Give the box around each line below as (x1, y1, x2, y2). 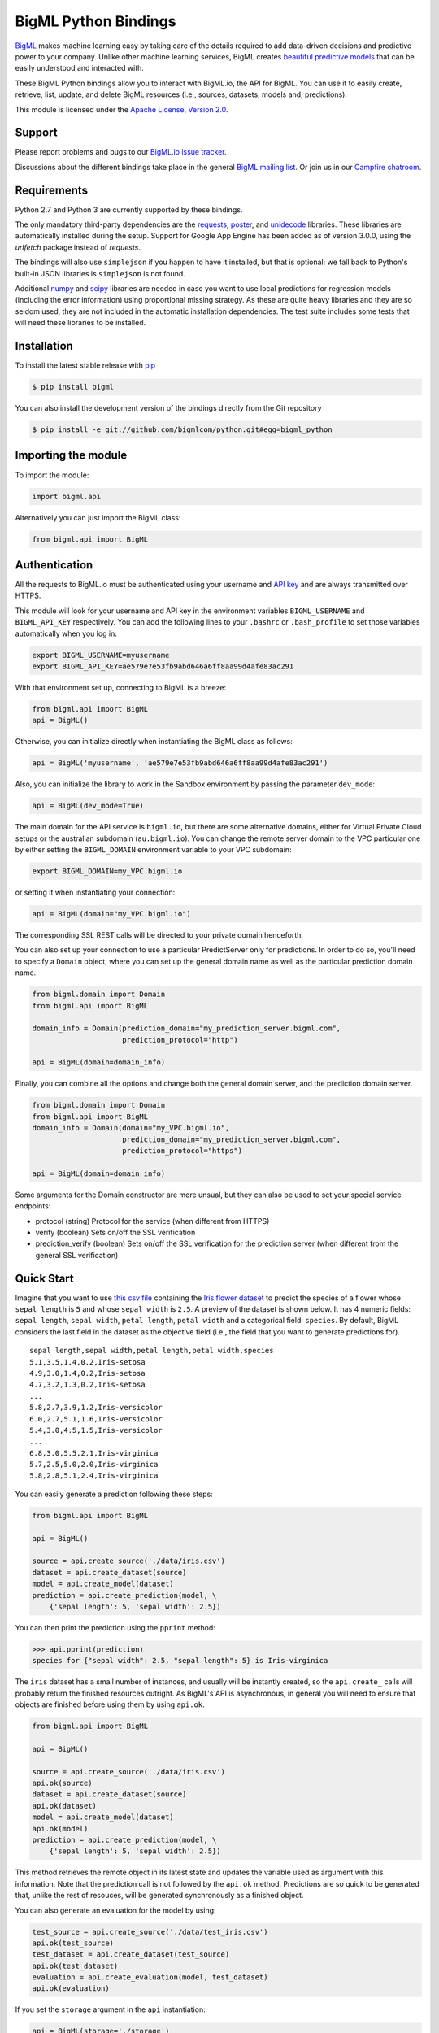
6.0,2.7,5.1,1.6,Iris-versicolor (29, 1414, 163, 1423)
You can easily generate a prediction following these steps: (15, 1489, 213, 1499)
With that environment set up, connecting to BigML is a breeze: (15, 682, 227, 692)
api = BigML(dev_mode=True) (32, 801, 144, 811)
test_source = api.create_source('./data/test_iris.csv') (32, 1927, 268, 1936)
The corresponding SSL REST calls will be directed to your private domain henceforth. (15, 929, 304, 939)
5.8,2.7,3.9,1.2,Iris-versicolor (29, 1403, 163, 1413)
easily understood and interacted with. (15, 63, 144, 73)
